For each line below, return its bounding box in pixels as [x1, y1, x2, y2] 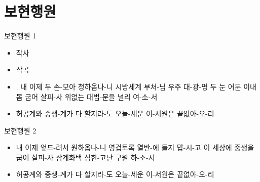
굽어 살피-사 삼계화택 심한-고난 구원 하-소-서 [16, 152, 155, 162]
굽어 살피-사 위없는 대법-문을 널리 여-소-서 [25, 91, 158, 102]
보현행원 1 [4, 30, 36, 41]
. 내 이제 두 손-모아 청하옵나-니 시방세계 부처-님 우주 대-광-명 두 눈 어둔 [16, 81, 241, 92]
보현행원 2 [4, 125, 36, 135]
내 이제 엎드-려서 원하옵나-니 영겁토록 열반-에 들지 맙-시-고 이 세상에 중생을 [16, 142, 254, 153]
